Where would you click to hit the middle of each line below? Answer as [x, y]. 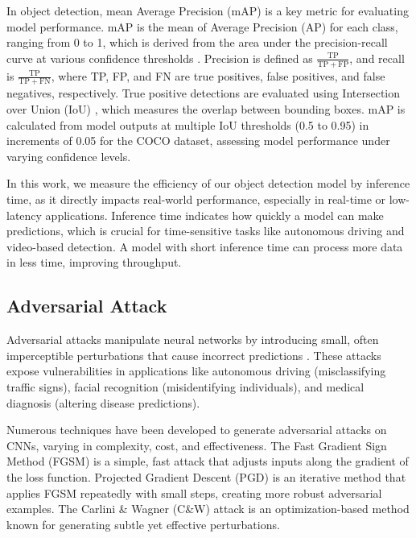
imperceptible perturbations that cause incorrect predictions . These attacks [194, 355]
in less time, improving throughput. [94, 262]
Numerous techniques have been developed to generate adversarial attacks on [197, 430]
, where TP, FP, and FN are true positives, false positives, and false [218, 75]
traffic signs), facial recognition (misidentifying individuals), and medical [185, 386]
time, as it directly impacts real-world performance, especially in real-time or [196, 199]
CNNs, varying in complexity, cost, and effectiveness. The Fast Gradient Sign [197, 445]
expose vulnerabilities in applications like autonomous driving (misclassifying [196, 371]
